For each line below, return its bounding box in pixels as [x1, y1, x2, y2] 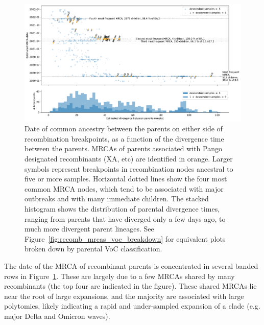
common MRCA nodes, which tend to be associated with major [25, 183, 224, 194]
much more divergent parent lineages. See [25, 223, 154, 234]
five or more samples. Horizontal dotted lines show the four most [25, 173, 227, 184]
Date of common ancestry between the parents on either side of [25, 123, 223, 134]
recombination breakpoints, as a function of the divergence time [25, 133, 224, 144]
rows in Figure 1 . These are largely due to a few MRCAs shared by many [4, 270, 235, 281]
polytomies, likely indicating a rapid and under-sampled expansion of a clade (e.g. [4, 300, 260, 311]
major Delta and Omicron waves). [4, 310, 110, 321]
